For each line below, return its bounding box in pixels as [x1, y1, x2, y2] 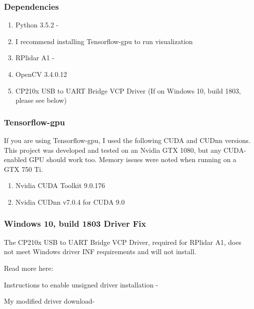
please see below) [15, 95, 67, 105]
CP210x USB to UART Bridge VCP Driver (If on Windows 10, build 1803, [15, 85, 241, 95]
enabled [4, 154, 27, 165]
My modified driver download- [4, 296, 95, 306]
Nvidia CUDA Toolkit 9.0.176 [15, 180, 105, 190]
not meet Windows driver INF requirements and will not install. [4, 246, 196, 257]
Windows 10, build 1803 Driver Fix [4, 217, 146, 230]
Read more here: [4, 262, 53, 273]
